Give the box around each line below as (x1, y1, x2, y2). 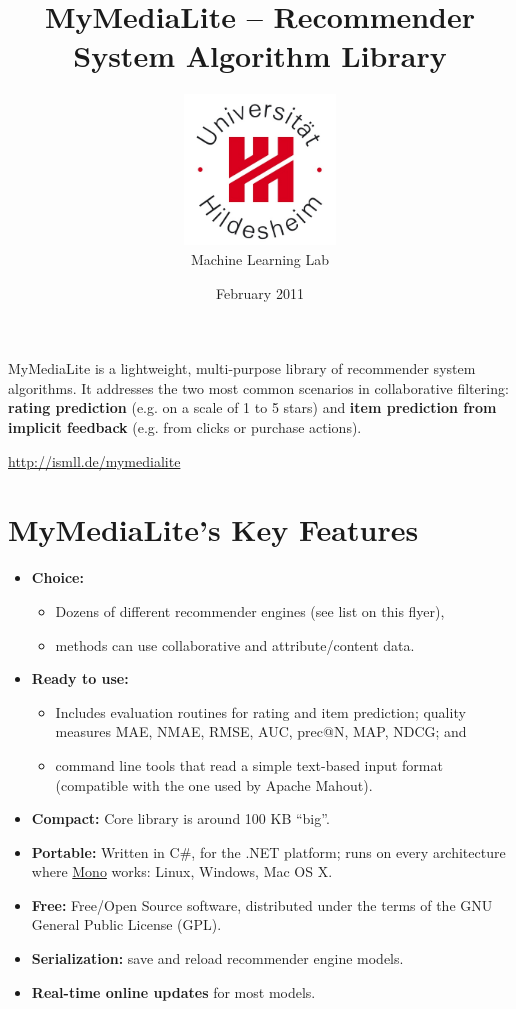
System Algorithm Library (73, 35, 447, 76)
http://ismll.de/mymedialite (8, 450, 181, 471)
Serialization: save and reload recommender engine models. (31, 948, 404, 969)
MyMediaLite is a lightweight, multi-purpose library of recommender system (8, 358, 476, 379)
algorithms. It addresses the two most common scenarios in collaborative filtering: (8, 377, 509, 398)
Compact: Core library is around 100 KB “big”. (31, 808, 330, 829)
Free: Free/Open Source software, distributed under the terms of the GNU (31, 894, 493, 915)
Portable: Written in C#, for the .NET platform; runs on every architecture (31, 841, 506, 862)
